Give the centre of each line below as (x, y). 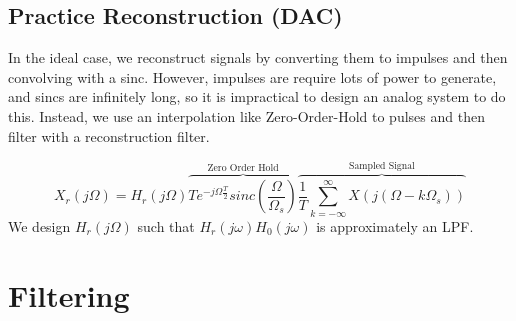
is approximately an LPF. (395, 225)
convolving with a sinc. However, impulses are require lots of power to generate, (252, 76)
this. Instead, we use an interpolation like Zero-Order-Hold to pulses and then (246, 115)
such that (166, 225)
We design (39, 225)
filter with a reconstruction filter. (109, 135)
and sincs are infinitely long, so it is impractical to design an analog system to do (257, 96)
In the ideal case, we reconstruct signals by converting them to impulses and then (258, 57)
